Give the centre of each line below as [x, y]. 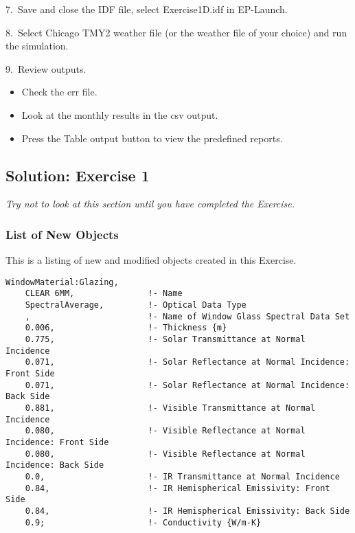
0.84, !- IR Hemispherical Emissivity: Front [177, 488]
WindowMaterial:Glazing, [62, 282]
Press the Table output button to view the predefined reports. [152, 138]
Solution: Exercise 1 [78, 175]
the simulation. [37, 46]
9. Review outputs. [46, 68]
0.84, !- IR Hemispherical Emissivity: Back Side [187, 511]
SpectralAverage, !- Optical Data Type [136, 305]
